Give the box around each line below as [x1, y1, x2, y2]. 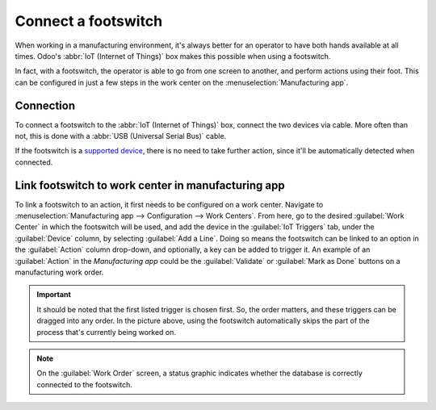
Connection [15, 98, 76, 112]
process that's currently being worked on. [36, 327, 177, 337]
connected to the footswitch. [36, 379, 132, 389]
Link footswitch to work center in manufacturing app [15, 178, 286, 192]
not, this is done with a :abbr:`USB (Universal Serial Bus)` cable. [15, 132, 227, 141]
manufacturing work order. [15, 267, 104, 278]
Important [36, 290, 72, 299]
